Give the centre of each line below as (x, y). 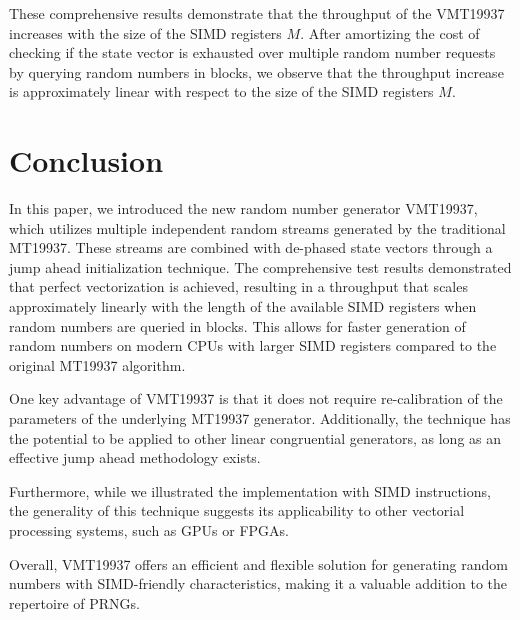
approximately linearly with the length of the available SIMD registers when (243, 306)
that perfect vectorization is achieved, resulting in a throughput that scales (238, 286)
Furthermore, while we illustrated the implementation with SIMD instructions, (250, 490)
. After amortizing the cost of (390, 32)
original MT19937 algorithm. (97, 364)
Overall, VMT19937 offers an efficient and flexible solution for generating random (258, 563)
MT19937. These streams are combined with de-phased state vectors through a (251, 247)
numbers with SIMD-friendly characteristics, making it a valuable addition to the (258, 583)
